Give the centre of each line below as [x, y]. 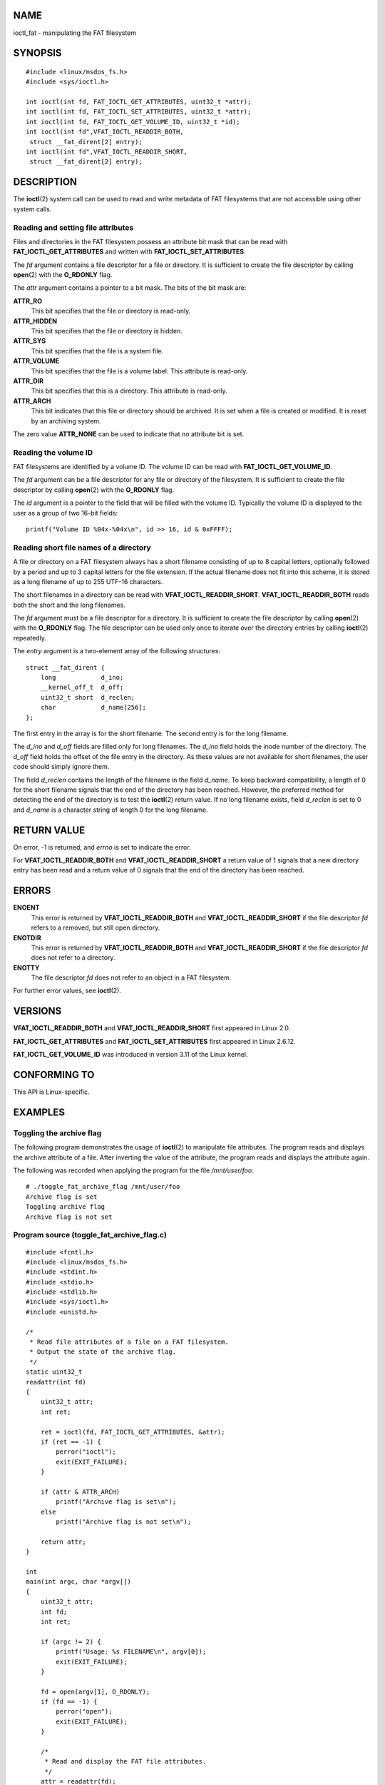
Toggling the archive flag [57, 1133]
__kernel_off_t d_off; [82, 688]
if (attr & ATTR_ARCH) [80, 1492]
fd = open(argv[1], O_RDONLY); [95, 1691]
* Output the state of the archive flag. [103, 1352]
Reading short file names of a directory [82, 548]
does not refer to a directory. [73, 957]
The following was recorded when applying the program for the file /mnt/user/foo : [134, 1170]
